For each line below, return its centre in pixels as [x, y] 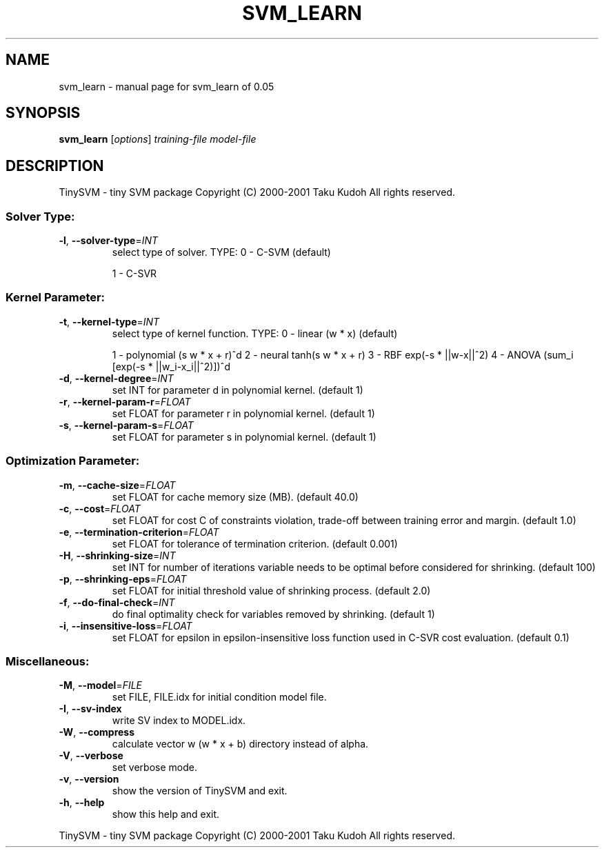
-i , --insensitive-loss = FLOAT [125, 625]
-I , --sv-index [90, 709]
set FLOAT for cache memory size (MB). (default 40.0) [235, 496]
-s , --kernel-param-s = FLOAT [126, 425]
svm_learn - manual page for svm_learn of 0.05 [167, 86]
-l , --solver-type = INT [109, 241]
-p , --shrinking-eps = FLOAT [123, 579]
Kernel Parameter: [56, 298]
